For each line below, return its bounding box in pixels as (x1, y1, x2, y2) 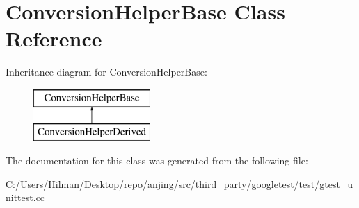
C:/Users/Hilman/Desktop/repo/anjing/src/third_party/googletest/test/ (6, 176, 320, 191)
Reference (6, 24, 102, 53)
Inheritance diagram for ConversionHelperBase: (6, 64, 207, 79)
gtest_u (319, 176, 353, 191)
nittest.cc (6, 190, 45, 205)
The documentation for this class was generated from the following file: (6, 153, 308, 168)
